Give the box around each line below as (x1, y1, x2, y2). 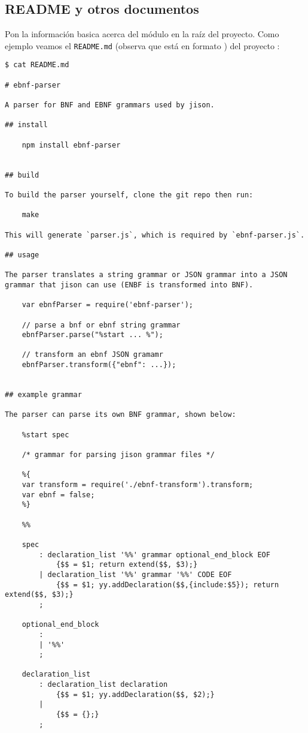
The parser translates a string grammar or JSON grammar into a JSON (5, 271, 288, 280)
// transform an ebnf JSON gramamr (22, 350, 163, 359)
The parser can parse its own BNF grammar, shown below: (5, 410, 236, 419)
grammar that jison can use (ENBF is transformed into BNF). (5, 280, 254, 289)
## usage (5, 250, 39, 259)
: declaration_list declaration (39, 680, 168, 689)
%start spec (22, 430, 69, 439)
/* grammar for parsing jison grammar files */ (22, 450, 215, 459)
